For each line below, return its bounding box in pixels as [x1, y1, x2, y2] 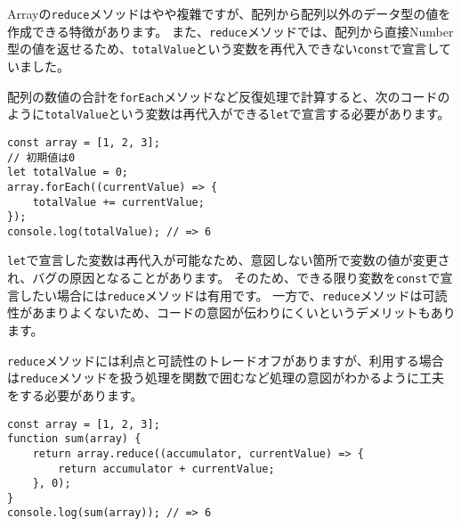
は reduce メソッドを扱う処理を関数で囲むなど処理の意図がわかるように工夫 [7, 368, 444, 387]
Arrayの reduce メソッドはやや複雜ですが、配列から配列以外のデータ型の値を [7, 4, 451, 22]
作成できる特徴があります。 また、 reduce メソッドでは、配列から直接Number [7, 21, 454, 40]
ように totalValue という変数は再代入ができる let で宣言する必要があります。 [7, 104, 450, 123]
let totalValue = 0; [7, 166, 129, 179]
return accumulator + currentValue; [58, 462, 275, 475]
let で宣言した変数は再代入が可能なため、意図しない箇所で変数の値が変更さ [7, 251, 450, 269]
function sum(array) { [7, 432, 142, 446]
